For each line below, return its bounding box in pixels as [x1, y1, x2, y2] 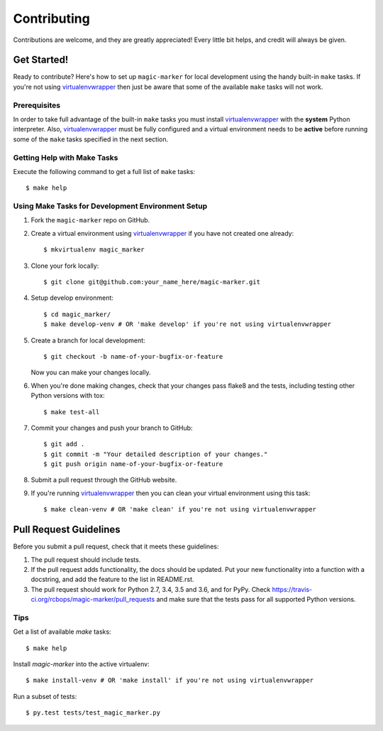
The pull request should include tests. [30, 555, 141, 564]
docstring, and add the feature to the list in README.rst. [30, 575, 194, 584]
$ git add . [43, 440, 85, 448]
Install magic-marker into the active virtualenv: [13, 660, 150, 668]
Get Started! [13, 54, 69, 66]
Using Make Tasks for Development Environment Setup [13, 201, 208, 211]
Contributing [13, 11, 90, 26]
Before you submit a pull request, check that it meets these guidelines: [13, 542, 219, 551]
